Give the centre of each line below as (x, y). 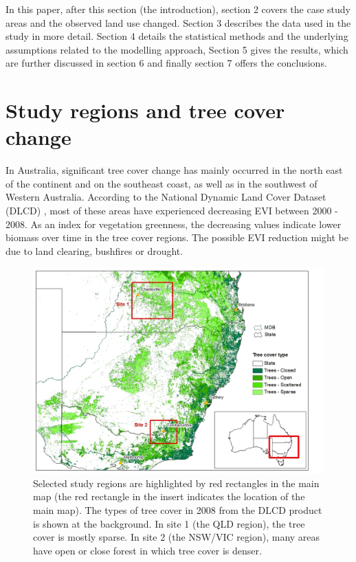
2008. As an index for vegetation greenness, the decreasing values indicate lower (174, 224)
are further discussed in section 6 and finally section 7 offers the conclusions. (166, 63)
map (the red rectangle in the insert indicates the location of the (169, 496)
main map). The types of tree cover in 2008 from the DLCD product (178, 510)
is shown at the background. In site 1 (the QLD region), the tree (169, 523)
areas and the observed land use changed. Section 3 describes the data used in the (178, 22)
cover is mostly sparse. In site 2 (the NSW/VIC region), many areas (177, 537)
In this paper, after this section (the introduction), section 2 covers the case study (178, 9)
